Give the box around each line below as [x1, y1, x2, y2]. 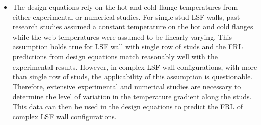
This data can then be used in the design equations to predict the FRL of [12, 101, 243, 111]
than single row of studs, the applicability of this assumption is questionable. [12, 71, 253, 82]
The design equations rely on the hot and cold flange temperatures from [12, 2, 238, 12]
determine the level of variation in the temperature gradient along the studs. [12, 91, 252, 102]
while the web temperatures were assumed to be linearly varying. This [12, 31, 232, 42]
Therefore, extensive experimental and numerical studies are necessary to [12, 81, 241, 91]
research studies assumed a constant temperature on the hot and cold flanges [12, 21, 253, 32]
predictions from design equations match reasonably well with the [12, 51, 218, 61]
